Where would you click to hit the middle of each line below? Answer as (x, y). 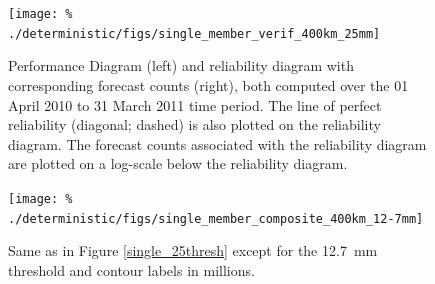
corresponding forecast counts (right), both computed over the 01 (208, 84)
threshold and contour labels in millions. (131, 269)
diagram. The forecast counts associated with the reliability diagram (217, 143)
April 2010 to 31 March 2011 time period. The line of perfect (195, 104)
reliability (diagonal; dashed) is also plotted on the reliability (194, 124)
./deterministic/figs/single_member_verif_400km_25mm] (194, 33)
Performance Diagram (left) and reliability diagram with (181, 65)
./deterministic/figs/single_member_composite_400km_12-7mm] (216, 218)
